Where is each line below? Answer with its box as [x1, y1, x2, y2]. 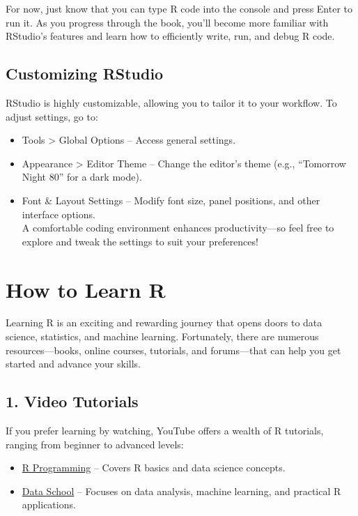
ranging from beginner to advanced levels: [6, 437, 184, 451]
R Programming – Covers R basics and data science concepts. [22, 460, 286, 475]
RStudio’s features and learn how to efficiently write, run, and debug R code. [6, 29, 335, 43]
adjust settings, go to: [6, 109, 98, 123]
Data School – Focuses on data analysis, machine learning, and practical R [22, 483, 341, 498]
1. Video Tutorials [6, 390, 139, 412]
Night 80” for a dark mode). [22, 169, 142, 184]
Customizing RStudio [6, 63, 164, 84]
